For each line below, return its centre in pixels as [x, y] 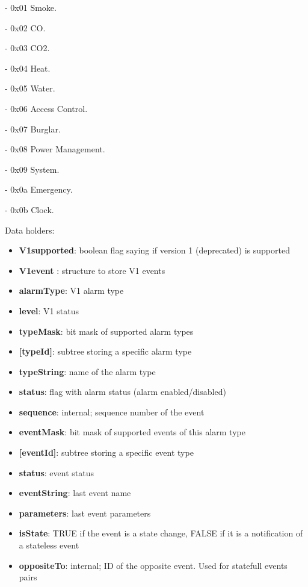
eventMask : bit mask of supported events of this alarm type [132, 432]
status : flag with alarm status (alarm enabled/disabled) [122, 392]
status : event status [56, 472]
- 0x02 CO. [25, 27]
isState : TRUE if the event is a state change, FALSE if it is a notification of [161, 533]
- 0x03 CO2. [27, 48]
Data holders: [30, 230]
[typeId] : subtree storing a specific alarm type [105, 351]
